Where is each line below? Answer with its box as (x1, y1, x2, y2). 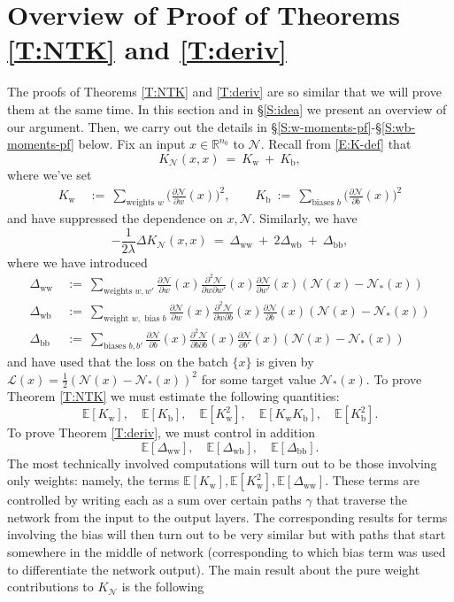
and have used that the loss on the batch (7, 352, 228, 371)
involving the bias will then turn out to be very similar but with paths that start (7, 525, 446, 544)
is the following (121, 577, 204, 596)
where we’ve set (7, 166, 92, 184)
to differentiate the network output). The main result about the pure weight (7, 560, 420, 578)
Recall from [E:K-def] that (268, 135, 412, 153)
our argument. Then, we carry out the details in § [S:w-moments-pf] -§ (7, 117, 381, 135)
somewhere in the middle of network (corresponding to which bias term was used (7, 543, 446, 561)
